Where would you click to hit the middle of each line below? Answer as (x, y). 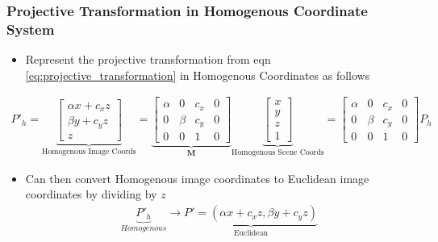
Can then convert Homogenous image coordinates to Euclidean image (197, 178)
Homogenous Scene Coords (278, 153)
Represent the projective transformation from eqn (148, 59)
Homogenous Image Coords (89, 151)
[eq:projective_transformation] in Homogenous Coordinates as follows (198, 75)
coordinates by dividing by (91, 194)
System (31, 29)
